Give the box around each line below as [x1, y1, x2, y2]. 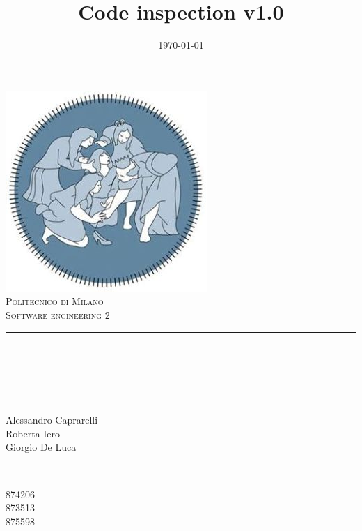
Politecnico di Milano [6, 294, 104, 308]
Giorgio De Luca [6, 440, 77, 454]
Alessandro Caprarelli [6, 412, 98, 427]
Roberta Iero [6, 426, 61, 440]
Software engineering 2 [6, 307, 110, 322]
